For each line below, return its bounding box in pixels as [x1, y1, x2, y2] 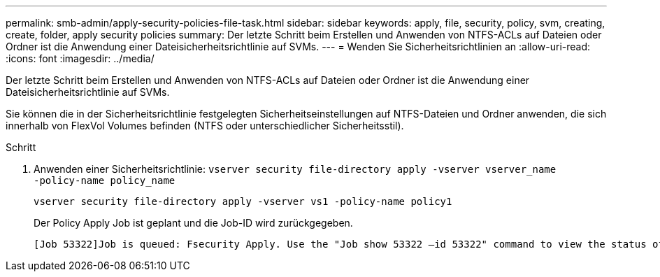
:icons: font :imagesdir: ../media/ [6, 52, 155, 64]
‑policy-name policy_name [34, 175, 175, 186]
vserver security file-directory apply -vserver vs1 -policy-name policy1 [34, 196, 452, 207]
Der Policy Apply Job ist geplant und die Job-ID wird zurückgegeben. [34, 217, 353, 229]
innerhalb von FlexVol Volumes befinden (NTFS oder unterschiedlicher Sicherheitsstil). [6, 120, 404, 132]
